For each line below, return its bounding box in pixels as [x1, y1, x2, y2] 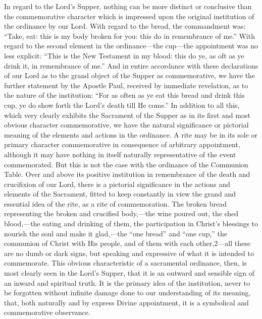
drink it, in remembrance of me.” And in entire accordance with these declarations [4, 60, 258, 71]
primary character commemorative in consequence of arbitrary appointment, [4, 139, 240, 150]
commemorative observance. [4, 307, 90, 317]
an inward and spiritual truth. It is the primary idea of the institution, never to [4, 277, 250, 288]
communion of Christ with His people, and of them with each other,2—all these [4, 238, 250, 248]
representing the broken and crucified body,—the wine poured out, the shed [4, 208, 238, 219]
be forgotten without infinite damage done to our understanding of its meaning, [4, 287, 251, 298]
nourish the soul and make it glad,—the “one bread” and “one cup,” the [4, 228, 228, 238]
